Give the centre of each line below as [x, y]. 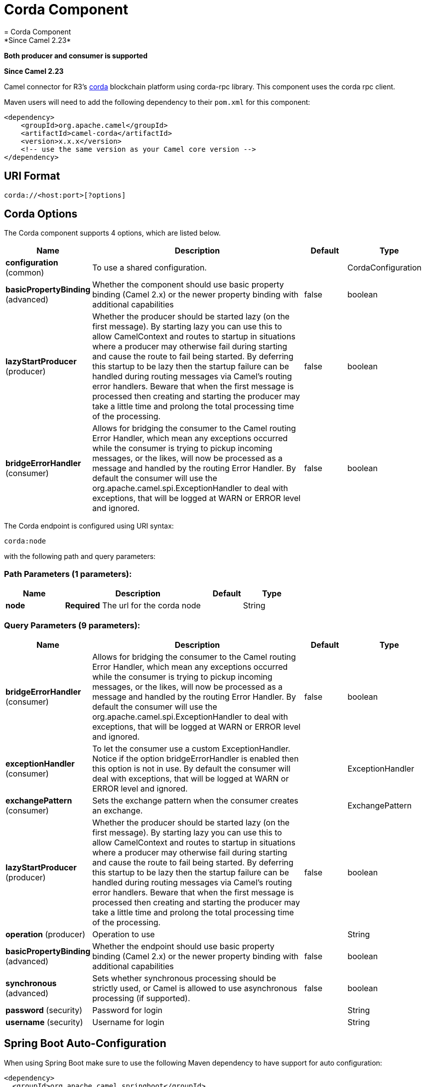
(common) [25, 273]
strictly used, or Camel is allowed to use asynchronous [195, 988]
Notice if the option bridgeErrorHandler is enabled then [196, 758]
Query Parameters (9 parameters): [72, 625]
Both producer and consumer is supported [76, 55]
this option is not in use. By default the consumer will [191, 768]
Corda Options [41, 214]
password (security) [44, 1010]
